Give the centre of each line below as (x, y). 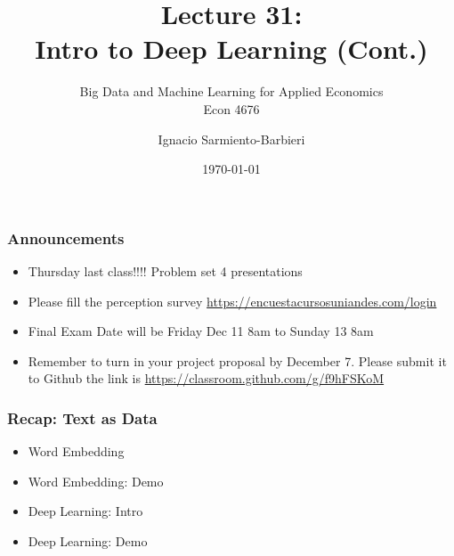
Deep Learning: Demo (88, 540)
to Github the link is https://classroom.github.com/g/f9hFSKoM (206, 378)
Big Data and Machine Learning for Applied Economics (231, 91)
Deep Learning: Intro (85, 511)
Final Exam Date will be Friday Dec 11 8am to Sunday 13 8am (201, 331)
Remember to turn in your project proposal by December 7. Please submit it (237, 360)
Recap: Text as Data (82, 417)
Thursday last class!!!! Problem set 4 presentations (165, 270)
